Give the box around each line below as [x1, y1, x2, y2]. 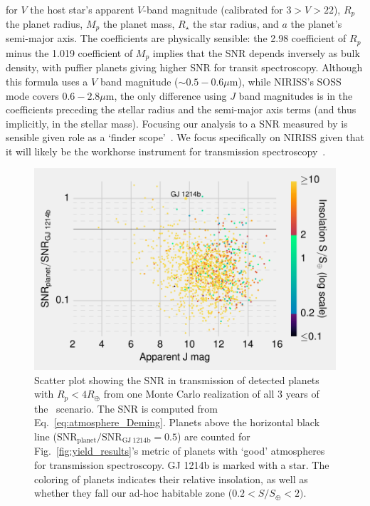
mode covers [6, 88, 59, 103]
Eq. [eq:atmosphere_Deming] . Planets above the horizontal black [34, 415, 320, 430]
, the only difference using [114, 88, 227, 103]
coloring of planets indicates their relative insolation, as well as [34, 471, 308, 486]
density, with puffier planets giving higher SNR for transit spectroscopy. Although [6, 60, 363, 75]
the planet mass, [102, 16, 175, 31]
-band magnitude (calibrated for [143, 1, 283, 16]
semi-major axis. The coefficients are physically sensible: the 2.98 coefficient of [6, 31, 347, 46]
